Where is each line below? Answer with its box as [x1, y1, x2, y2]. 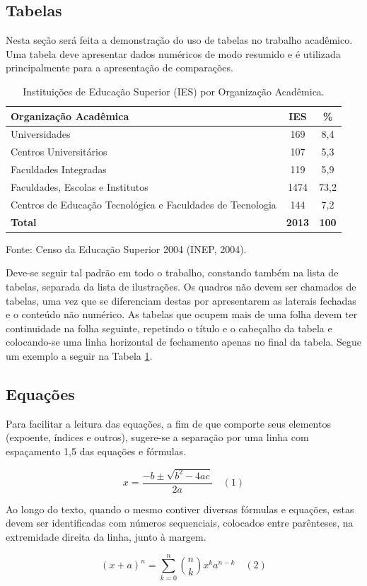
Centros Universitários [11, 144, 107, 159]
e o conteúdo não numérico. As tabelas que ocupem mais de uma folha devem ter [6, 307, 358, 322]
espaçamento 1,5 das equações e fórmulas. [6, 443, 187, 458]
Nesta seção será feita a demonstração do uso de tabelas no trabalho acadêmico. [6, 33, 353, 47]
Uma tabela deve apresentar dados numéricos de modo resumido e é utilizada [6, 46, 341, 61]
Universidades [11, 127, 71, 141]
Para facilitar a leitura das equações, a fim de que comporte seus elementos [6, 416, 331, 430]
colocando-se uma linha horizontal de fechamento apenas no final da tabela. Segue [6, 334, 362, 349]
